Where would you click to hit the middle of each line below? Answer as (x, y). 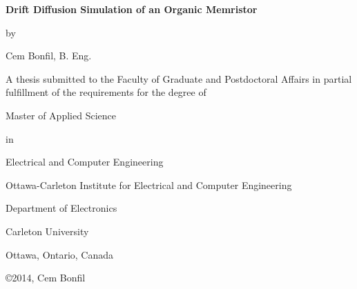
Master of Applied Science (61, 115)
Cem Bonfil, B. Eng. (49, 56)
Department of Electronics (61, 208)
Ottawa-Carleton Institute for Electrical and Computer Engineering (149, 185)
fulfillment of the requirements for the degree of (106, 92)
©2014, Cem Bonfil (46, 278)
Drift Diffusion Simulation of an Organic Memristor (132, 9)
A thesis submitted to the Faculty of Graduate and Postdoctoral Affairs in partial (179, 78)
